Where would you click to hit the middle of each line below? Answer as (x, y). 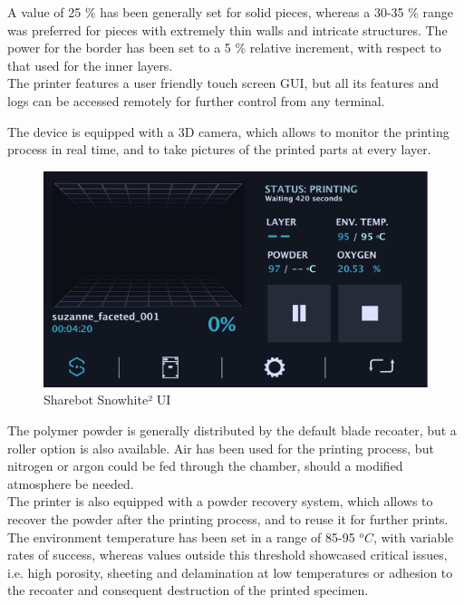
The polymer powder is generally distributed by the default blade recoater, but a (232, 430)
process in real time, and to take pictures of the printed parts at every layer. (219, 149)
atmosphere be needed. (71, 483)
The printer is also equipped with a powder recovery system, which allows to (220, 501)
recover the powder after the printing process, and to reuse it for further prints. (228, 518)
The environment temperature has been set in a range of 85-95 (181, 537)
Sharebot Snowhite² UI (107, 400)
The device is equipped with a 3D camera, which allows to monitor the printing (228, 131)
